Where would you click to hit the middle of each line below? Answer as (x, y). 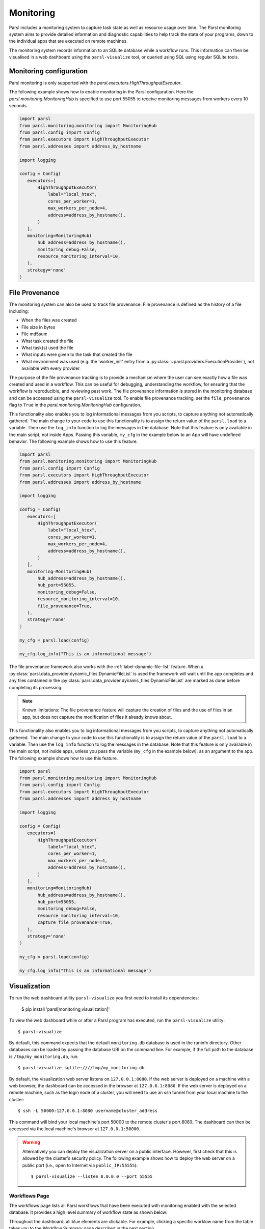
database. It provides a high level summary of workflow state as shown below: (88, 1212)
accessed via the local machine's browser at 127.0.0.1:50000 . (75, 1129)
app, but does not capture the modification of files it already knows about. (97, 717)
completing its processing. (36, 687)
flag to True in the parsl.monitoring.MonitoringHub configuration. (75, 405)
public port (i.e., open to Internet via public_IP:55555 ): (80, 1165)
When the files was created (49, 320)
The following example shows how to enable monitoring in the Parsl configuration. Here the (101, 92)
